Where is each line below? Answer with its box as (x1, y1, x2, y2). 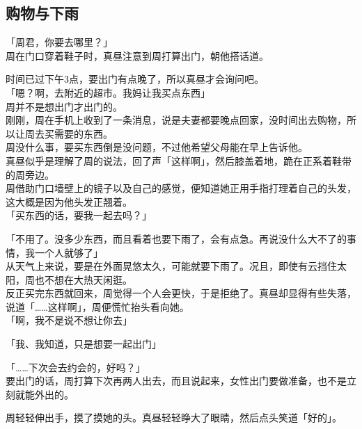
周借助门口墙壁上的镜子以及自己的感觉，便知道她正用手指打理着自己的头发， (6, 181, 356, 195)
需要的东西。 (54, 126, 113, 140)
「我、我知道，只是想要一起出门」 (6, 337, 162, 351)
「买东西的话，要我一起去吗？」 (6, 208, 152, 222)
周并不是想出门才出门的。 (6, 99, 123, 113)
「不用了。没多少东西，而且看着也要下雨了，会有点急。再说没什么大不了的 (6, 231, 347, 245)
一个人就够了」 (34, 245, 103, 259)
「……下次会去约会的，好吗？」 (6, 359, 145, 374)
